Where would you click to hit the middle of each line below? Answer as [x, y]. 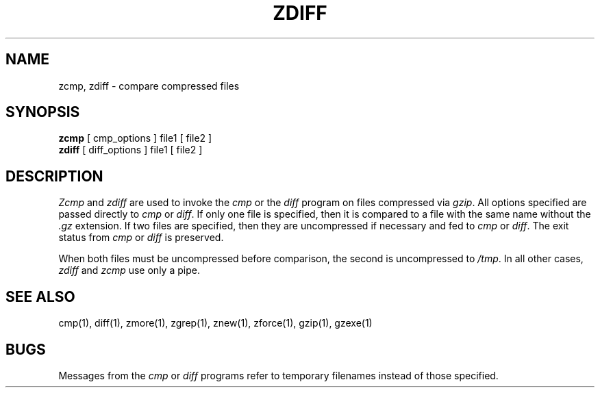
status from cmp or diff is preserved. [141, 238]
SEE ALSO [40, 296]
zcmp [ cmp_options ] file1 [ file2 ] [135, 138]
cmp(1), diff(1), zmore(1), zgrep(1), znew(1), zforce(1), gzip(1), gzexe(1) [215, 323]
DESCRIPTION [54, 176]
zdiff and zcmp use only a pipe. [129, 270]
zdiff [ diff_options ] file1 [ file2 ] [130, 150]
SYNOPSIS [43, 112]
